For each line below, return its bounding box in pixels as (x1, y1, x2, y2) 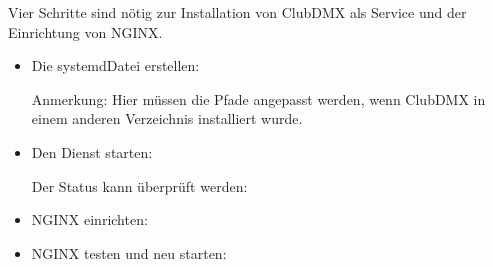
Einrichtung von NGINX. (8, 21, 163, 42)
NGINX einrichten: (31, 209, 148, 230)
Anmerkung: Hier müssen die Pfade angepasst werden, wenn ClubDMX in (31, 88, 486, 109)
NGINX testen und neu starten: (31, 242, 227, 263)
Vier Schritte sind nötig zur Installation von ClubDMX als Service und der (8, 2, 467, 22)
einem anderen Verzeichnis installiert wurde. (31, 108, 303, 129)
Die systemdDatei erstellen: (31, 55, 200, 76)
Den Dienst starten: (31, 141, 153, 162)
